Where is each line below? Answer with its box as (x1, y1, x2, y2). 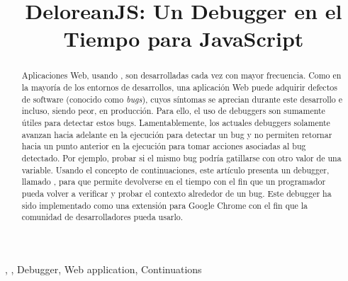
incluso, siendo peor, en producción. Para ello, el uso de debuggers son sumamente (21, 105, 325, 117)
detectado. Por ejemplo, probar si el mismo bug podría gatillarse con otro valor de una (21, 151, 342, 164)
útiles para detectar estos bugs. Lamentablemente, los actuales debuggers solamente (21, 116, 330, 128)
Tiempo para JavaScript (63, 24, 304, 53)
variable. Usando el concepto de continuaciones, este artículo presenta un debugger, (21, 164, 330, 176)
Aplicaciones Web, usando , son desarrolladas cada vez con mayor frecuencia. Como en (21, 69, 342, 81)
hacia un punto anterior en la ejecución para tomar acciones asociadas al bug (21, 140, 306, 152)
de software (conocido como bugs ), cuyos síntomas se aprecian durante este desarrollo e (21, 93, 342, 105)
